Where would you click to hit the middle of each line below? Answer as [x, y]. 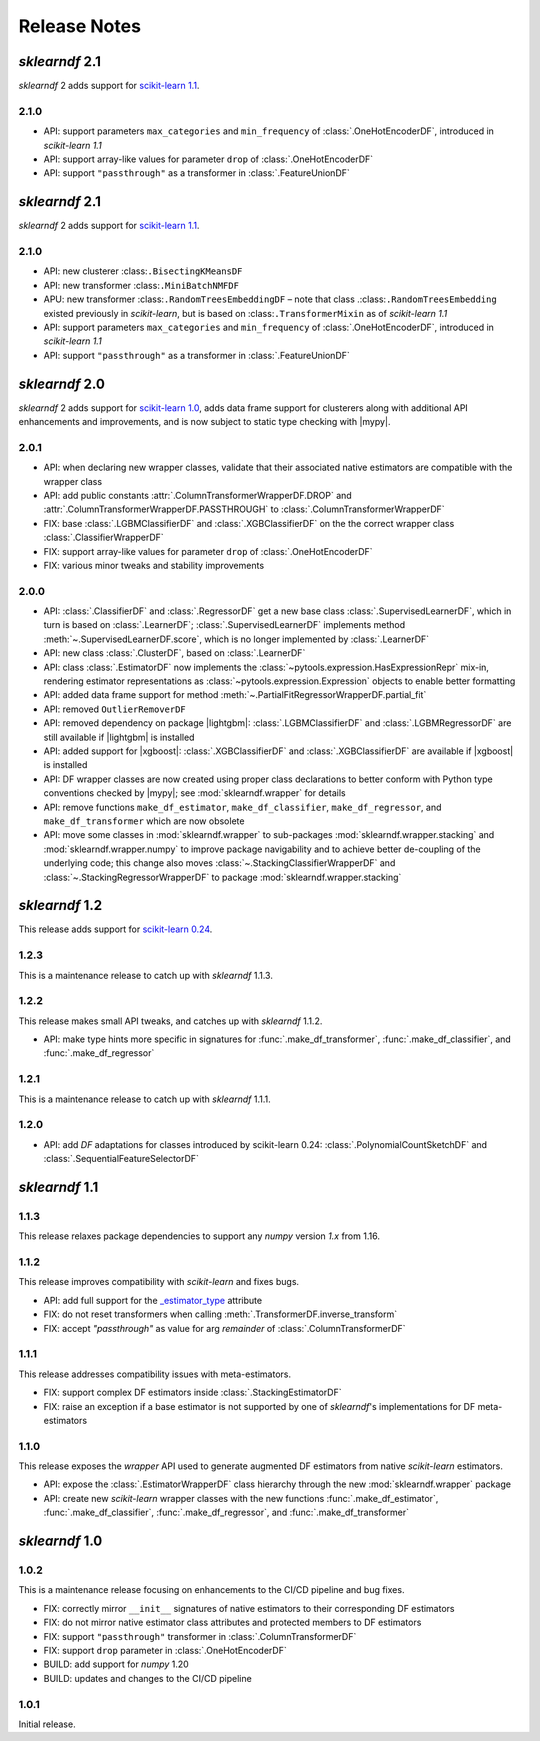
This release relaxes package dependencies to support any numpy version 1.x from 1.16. [199, 1236]
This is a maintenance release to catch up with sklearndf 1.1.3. [146, 975]
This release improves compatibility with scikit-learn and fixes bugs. [159, 1282]
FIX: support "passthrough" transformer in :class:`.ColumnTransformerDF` [200, 1636]
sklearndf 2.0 [61, 383]
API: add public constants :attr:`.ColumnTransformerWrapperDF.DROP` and [197, 495]
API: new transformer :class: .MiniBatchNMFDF [141, 285]
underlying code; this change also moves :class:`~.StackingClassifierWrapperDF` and [219, 863]
